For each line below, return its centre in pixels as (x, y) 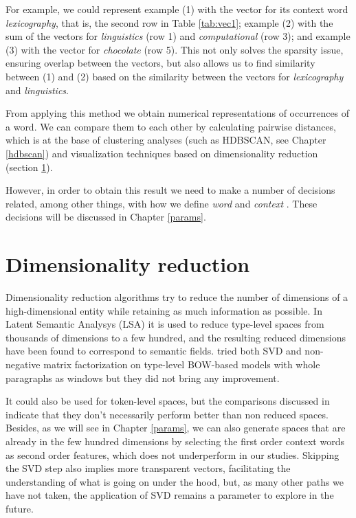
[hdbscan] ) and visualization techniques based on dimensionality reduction (162, 153)
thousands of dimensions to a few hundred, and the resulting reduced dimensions (176, 337)
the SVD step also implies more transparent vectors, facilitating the (148, 468)
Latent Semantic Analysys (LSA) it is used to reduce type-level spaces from (165, 324)
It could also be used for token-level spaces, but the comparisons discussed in (168, 401)
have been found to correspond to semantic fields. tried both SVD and (154, 351)
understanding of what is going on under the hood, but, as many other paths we (175, 481)
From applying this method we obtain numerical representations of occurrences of (178, 113)
